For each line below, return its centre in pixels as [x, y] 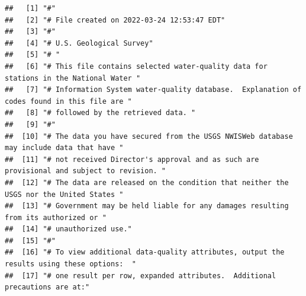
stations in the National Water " [73, 78]
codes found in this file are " [68, 101]
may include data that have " [64, 148]
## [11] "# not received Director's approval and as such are [132, 159]
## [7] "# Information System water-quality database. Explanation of [153, 90]
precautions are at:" [47, 287]
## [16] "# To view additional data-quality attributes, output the [145, 252]
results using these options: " [70, 264]
